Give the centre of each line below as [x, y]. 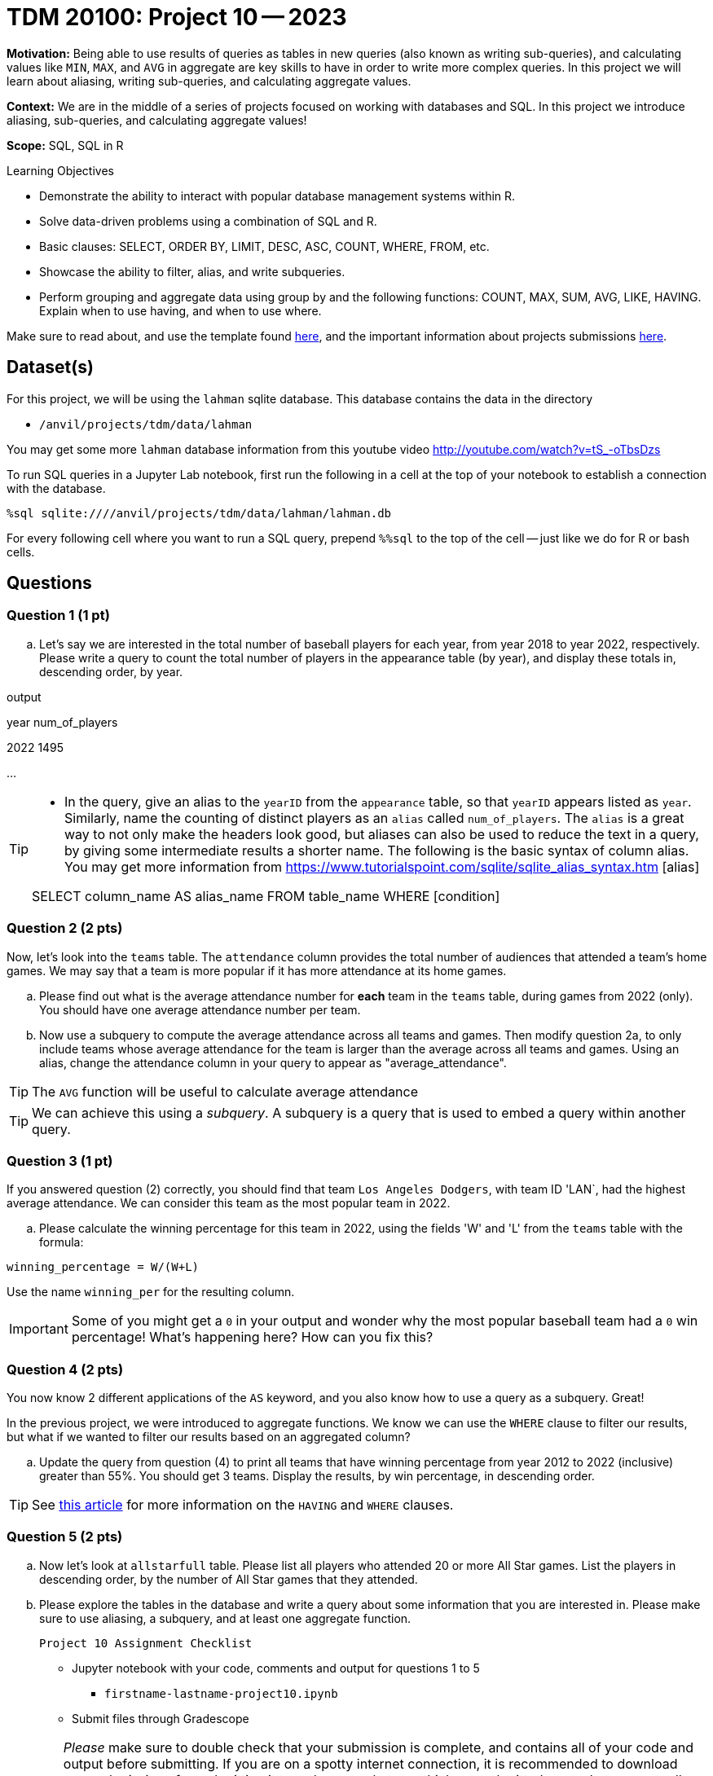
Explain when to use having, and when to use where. [180, 310]
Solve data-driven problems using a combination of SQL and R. [208, 221]
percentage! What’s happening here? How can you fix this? [252, 1337]
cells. [21, 552]
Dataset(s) [50, 367]
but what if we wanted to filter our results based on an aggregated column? [209, 1437]
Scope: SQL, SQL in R [65, 145]
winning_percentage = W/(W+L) [103, 1267]
